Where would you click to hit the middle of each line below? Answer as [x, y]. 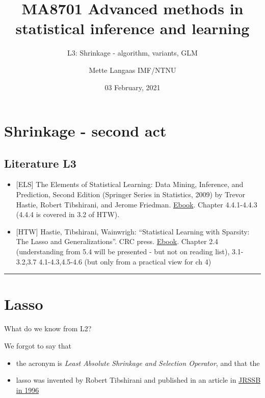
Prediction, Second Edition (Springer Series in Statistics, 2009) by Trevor [131, 194]
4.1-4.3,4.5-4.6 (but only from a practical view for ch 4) [125, 261]
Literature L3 [40, 163]
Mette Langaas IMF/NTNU [132, 70]
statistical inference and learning [132, 28]
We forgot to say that [38, 345]
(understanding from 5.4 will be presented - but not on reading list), [123, 251]
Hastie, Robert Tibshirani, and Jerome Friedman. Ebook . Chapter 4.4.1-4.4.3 [137, 204]
